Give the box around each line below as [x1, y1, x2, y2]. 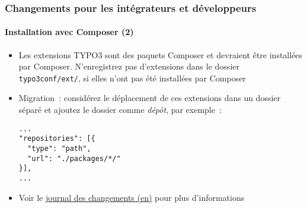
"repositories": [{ [18, 134, 95, 143]
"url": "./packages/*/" [27, 154, 121, 163]
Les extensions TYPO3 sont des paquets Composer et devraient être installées [18, 48, 303, 61]
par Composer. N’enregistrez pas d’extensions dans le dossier [18, 60, 239, 73]
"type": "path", [27, 144, 91, 153]
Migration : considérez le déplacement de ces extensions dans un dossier [18, 92, 281, 104]
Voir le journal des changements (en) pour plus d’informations [18, 191, 245, 203]
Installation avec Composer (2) [5, 26, 134, 38]
